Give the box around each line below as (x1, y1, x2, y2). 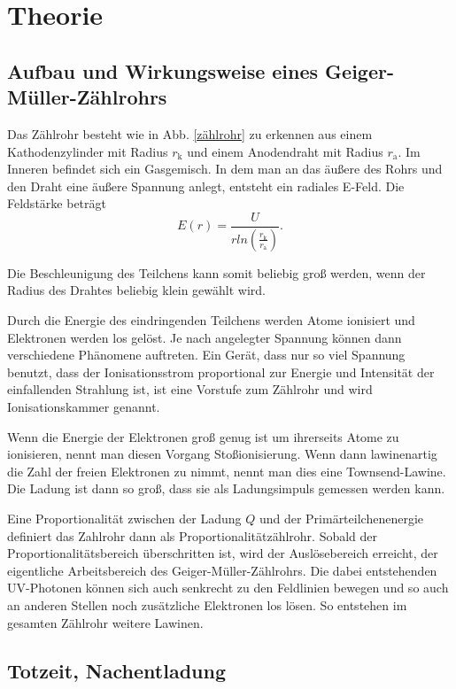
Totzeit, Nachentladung (7, 656, 226, 684)
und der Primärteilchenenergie (259, 508, 423, 527)
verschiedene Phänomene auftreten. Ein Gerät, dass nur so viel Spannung (7, 345, 406, 364)
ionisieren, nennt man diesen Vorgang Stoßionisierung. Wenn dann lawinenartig (7, 445, 437, 463)
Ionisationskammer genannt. (7, 398, 160, 415)
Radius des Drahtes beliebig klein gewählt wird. (7, 281, 266, 299)
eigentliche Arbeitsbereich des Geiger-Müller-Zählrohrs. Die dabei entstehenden (7, 561, 437, 579)
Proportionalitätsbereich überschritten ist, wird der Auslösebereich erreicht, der (7, 544, 438, 562)
